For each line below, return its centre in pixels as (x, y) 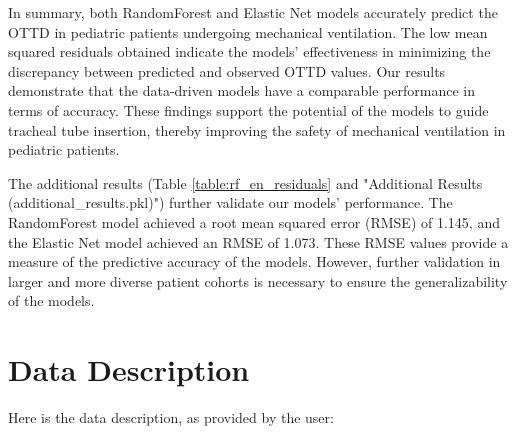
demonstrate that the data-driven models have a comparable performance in (242, 90)
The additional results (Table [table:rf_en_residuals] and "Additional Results (245, 182)
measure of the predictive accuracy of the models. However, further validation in (254, 261)
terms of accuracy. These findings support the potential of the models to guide (248, 109)
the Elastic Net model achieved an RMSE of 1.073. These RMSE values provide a (258, 241)
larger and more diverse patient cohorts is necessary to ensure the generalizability (258, 280)
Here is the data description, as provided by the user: (171, 417)
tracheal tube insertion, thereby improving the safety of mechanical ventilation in (257, 129)
